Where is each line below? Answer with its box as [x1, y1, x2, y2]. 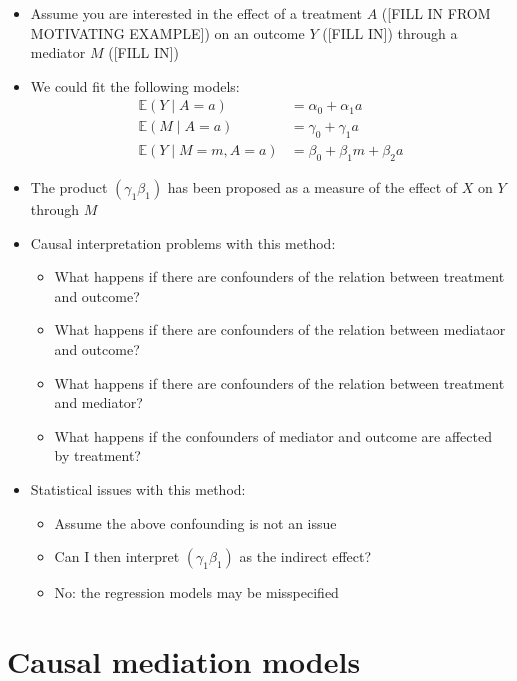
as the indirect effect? [239, 546, 372, 567]
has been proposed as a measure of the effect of [167, 177, 458, 198]
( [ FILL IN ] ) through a [322, 22, 458, 43]
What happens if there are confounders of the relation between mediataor [54, 319, 506, 340]
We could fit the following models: [30, 75, 240, 96]
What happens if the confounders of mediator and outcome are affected [54, 425, 492, 446]
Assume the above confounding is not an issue [54, 512, 337, 533]
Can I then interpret [54, 546, 180, 567]
